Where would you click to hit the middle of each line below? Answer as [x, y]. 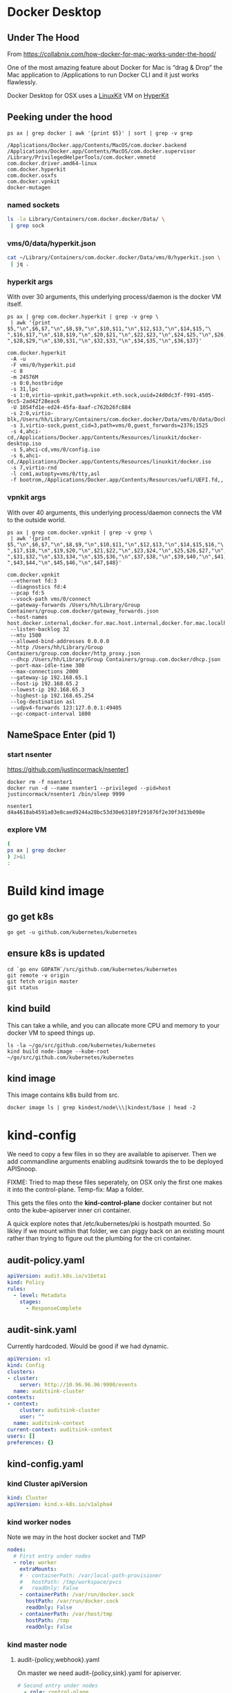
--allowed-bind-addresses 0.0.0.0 [60, 641]
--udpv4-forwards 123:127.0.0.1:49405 [66, 708]
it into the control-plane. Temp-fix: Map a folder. [76, 1189]
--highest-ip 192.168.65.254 [52, 696]
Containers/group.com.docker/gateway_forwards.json [83, 611]
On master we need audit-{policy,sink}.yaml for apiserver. [99, 1673]
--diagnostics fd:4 [38, 587]
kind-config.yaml [46, 1464]
